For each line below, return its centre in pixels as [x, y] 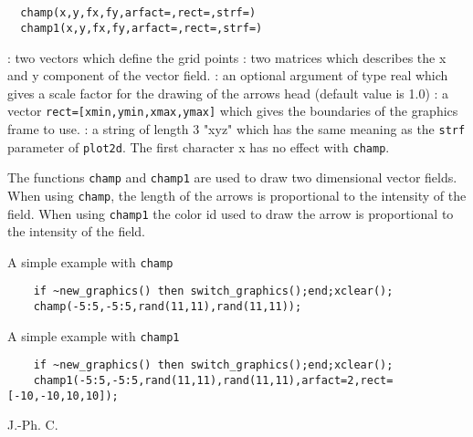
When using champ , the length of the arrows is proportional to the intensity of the [237, 195]
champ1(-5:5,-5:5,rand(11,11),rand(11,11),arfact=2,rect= [213, 381]
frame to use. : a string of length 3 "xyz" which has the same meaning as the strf [236, 128]
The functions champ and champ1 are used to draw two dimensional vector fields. [232, 177]
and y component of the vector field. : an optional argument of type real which [228, 75]
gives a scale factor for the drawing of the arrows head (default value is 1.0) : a [228, 93]
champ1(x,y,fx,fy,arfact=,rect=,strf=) [142, 28]
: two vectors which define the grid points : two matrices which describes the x [227, 57]
